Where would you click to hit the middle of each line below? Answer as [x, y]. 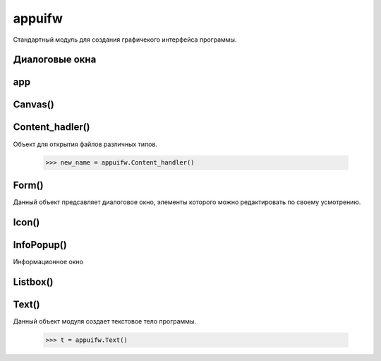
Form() [28, 185]
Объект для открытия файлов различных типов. [85, 144]
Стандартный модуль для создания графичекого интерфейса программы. [125, 40]
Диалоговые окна [55, 60]
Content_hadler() [52, 127]
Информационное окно [48, 261]
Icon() [26, 222]
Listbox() [33, 282]
